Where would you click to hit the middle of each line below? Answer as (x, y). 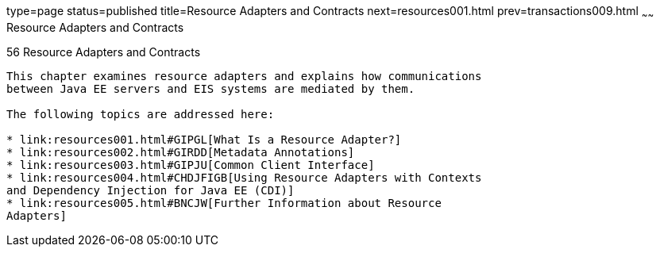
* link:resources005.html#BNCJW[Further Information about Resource (224, 203)
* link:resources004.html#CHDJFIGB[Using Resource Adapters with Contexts (244, 177)
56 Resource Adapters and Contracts (104, 52)
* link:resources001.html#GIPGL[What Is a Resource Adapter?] (204, 139)
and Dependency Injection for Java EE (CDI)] (151, 190)
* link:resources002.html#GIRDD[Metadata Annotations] (181, 152)
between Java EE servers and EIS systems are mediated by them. (211, 88)
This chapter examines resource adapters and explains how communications (244, 76)
